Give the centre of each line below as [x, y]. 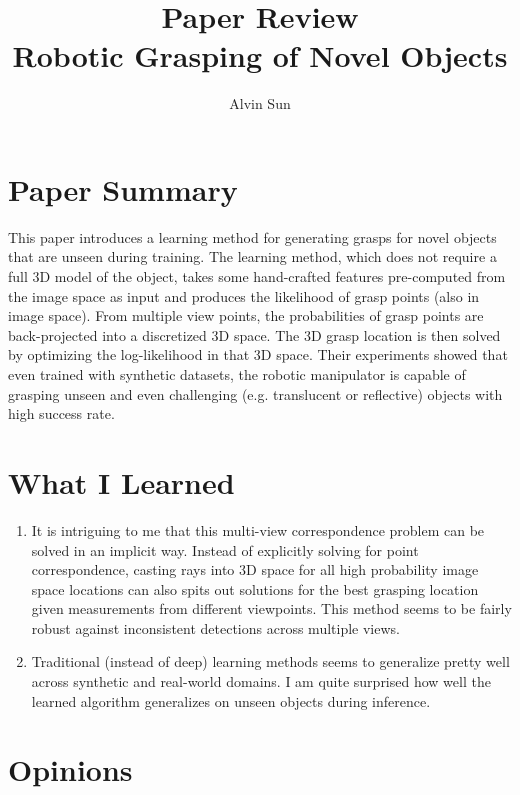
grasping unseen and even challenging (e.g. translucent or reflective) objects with [255, 393]
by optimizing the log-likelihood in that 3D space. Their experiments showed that [258, 354]
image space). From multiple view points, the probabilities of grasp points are [246, 315]
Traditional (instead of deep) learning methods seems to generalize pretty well [270, 661]
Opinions [70, 769]
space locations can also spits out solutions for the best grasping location [255, 588]
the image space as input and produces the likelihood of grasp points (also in [244, 295]
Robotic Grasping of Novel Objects [260, 55]
